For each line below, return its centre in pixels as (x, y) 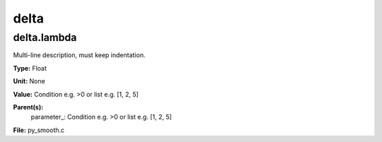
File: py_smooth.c (39, 130)
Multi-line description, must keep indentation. (79, 55)
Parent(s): (28, 107)
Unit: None (29, 81)
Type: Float (30, 68)
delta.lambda (45, 37)
